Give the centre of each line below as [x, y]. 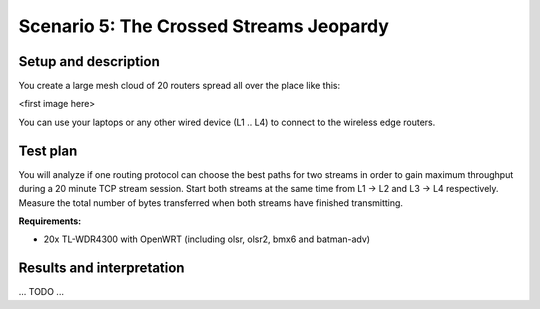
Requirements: [50, 221]
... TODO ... [41, 292]
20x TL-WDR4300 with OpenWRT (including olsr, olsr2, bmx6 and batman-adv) [206, 239]
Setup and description [89, 61]
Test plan [48, 150]
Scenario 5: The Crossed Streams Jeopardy [204, 26]
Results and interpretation [101, 268]
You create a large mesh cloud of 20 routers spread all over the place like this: [179, 86]
